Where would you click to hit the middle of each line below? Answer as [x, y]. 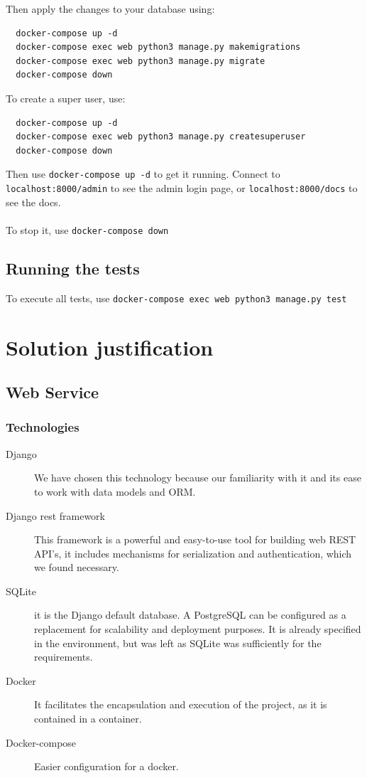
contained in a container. [88, 719]
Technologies [43, 427]
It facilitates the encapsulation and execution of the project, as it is [181, 704]
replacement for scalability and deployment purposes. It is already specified [198, 629]
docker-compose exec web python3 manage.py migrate [141, 61]
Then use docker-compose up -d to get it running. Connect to [143, 174]
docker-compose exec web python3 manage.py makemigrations [158, 47]
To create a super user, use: [66, 98]
